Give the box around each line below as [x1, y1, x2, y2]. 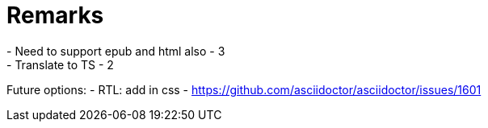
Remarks [6, 2, 104, 29]
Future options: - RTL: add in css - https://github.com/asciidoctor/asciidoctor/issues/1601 [6, 82, 482, 97]
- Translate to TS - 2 [6, 57, 114, 72]
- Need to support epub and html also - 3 [6, 43, 225, 58]
